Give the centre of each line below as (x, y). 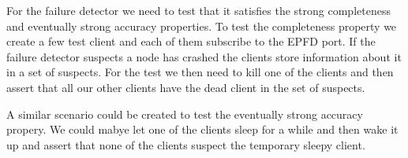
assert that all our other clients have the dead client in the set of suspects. (186, 87)
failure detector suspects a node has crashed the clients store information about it (204, 56)
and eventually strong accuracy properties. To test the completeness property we (202, 26)
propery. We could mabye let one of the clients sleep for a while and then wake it (202, 129)
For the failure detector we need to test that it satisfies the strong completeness (198, 10)
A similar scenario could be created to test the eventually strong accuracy (185, 114)
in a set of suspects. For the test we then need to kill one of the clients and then (200, 72)
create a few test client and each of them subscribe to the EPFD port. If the (191, 41)
